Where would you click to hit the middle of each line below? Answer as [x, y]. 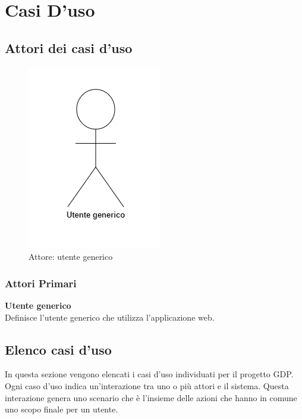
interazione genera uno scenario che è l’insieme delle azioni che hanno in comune [151, 397]
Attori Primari [41, 283]
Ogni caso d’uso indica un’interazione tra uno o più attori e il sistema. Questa [147, 385]
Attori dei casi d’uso [69, 47]
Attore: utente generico [71, 257]
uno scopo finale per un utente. [62, 409]
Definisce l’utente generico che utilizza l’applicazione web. [110, 317]
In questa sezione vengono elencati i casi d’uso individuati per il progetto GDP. [149, 374]
